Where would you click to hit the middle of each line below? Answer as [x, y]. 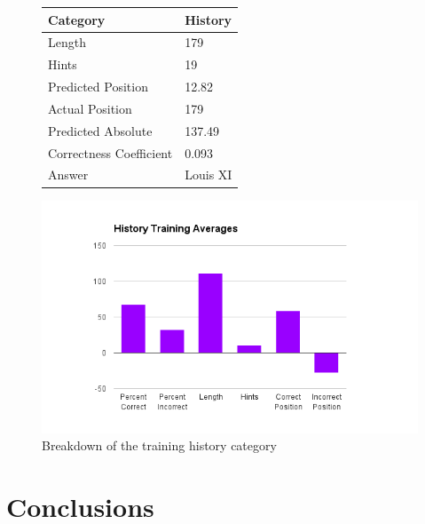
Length [67, 42]
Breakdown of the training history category [159, 445]
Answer [68, 175]
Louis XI [209, 175]
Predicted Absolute [100, 130]
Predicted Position [98, 87]
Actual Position [90, 108]
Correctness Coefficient [110, 152]
